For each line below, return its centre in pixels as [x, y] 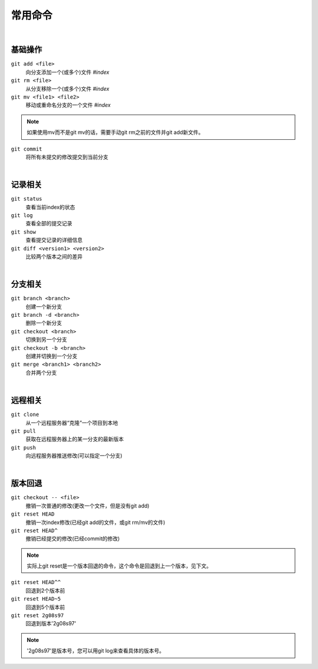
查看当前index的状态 [50, 207]
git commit [26, 149]
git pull [24, 431]
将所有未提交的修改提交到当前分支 [67, 157]
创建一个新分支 [44, 306]
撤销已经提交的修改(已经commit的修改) [73, 539]
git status [26, 199]
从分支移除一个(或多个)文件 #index [67, 88]
